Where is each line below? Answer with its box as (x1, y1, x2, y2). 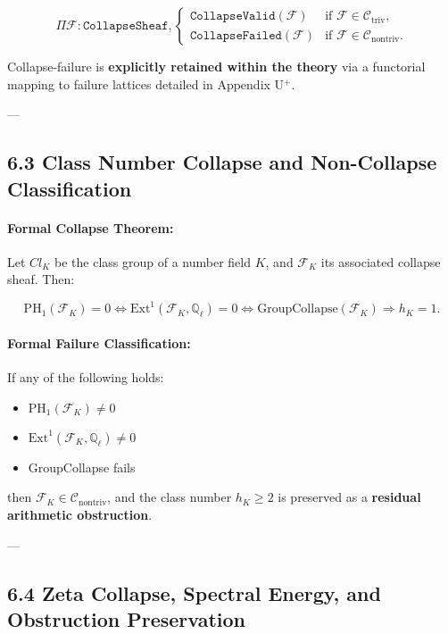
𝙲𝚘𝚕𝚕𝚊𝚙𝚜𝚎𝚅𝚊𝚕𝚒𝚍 (189, 10, 276, 23)
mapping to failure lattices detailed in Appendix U (7, 74, 285, 93)
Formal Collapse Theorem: (7, 218, 174, 237)
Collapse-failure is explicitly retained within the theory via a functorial (7, 57, 426, 75)
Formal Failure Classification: (7, 334, 191, 353)
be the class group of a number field (54, 252, 252, 271)
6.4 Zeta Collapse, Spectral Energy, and (7, 579, 381, 606)
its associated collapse (320, 252, 441, 271)
